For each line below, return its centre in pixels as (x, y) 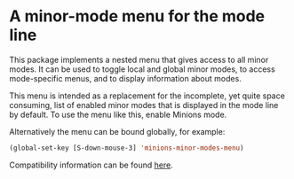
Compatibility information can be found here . (91, 165)
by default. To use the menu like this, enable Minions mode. (118, 114)
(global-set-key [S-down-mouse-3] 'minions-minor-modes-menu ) (127, 148)
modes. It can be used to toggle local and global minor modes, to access (142, 69)
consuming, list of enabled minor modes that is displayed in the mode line (144, 105)
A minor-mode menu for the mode (137, 16)
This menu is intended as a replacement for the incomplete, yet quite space (147, 96)
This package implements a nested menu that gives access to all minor (139, 59)
